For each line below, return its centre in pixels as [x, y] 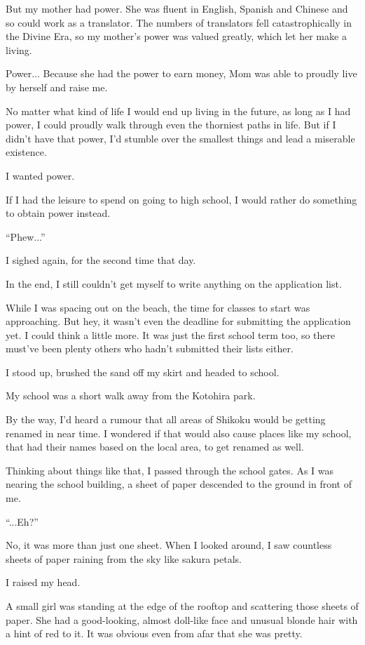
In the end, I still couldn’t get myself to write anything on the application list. [174, 283]
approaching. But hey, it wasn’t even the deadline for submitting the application [178, 321]
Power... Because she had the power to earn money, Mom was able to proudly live [181, 73]
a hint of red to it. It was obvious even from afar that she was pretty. [154, 633]
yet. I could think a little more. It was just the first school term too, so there [171, 334]
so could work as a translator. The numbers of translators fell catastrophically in [179, 22]
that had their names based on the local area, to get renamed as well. [155, 447]
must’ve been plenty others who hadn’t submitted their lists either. [150, 348]
